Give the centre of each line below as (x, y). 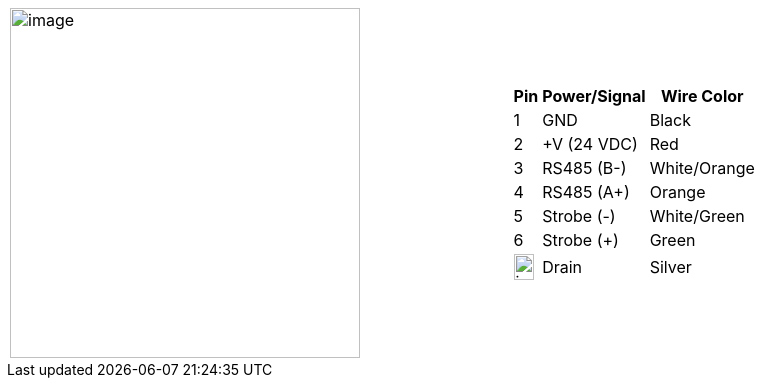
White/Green (697, 216)
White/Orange (702, 168)
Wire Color (702, 96)
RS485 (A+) (586, 192)
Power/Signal (594, 96)
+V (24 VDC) (590, 144)
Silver (670, 267)
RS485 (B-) (584, 168)
